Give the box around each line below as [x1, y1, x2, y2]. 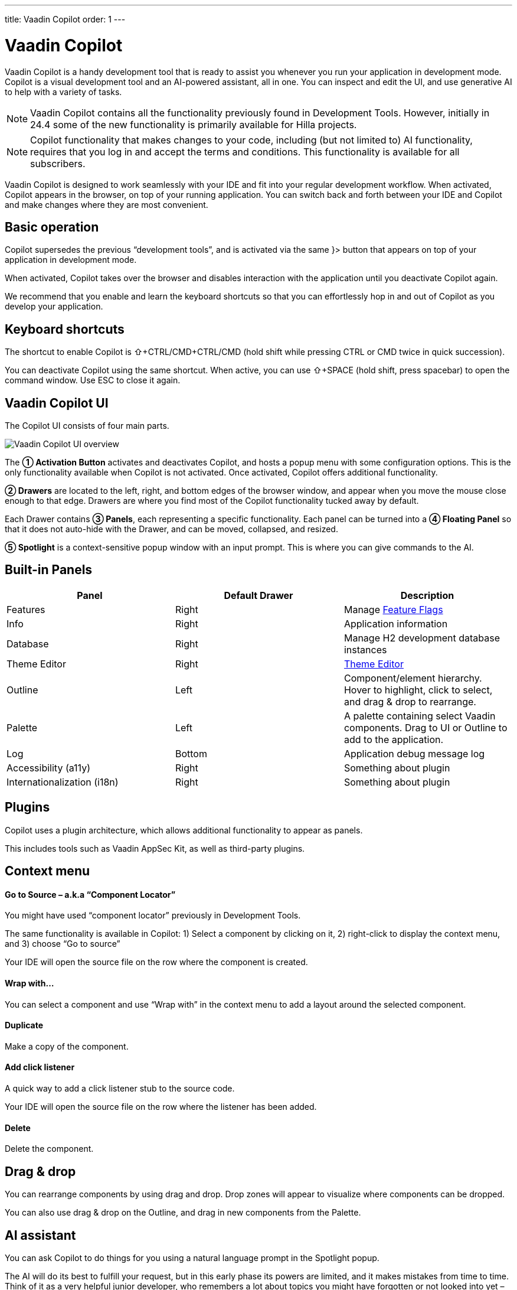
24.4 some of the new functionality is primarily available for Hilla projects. [30, 118, 357, 131]
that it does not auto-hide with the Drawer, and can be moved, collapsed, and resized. [5, 524, 338, 535]
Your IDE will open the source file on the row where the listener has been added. [5, 1102, 317, 1112]
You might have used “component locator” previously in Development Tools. [5, 910, 301, 921]
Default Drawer [224, 589, 293, 601]
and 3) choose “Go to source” [5, 939, 120, 949]
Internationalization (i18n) [6, 776, 119, 788]
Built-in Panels [5, 562, 93, 578]
